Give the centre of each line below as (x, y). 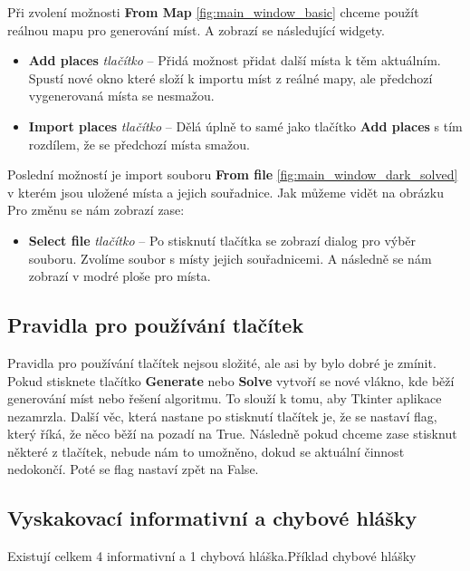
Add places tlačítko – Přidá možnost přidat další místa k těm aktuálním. (235, 60)
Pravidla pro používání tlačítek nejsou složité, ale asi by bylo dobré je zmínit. (222, 362)
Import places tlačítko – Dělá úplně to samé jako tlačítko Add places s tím (245, 126)
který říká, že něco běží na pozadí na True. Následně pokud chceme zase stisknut (232, 434)
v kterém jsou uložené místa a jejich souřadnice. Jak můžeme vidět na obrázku (225, 192)
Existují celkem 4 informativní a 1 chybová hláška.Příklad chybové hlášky (212, 556)
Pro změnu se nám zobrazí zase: (96, 210)
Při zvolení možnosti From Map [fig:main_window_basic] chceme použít (213, 12)
